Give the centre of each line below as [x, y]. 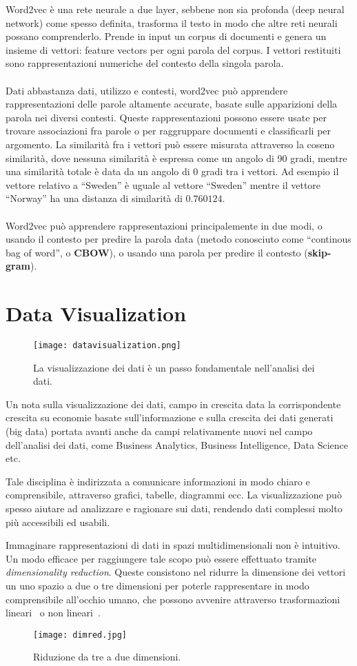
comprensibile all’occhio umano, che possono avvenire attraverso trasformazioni [173, 599]
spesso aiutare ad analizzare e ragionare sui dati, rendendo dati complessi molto [174, 508]
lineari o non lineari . [53, 613]
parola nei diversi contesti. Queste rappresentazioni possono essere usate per [166, 117]
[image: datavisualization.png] [107, 345]
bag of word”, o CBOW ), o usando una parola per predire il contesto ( [157, 252]
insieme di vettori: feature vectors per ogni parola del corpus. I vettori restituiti [173, 49]
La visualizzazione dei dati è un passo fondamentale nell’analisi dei [174, 367]
